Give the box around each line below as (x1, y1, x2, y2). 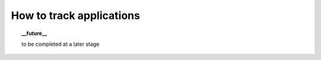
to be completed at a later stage (21, 40, 100, 48)
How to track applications (11, 9, 140, 22)
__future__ (21, 30, 48, 37)
